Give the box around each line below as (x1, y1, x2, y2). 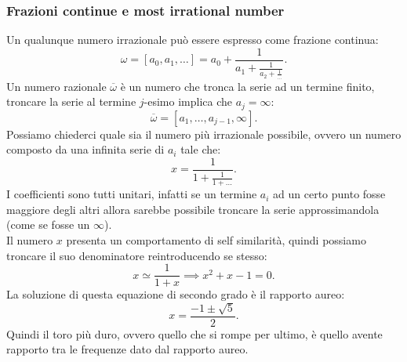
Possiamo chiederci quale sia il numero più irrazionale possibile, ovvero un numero (6, 125, 402, 142)
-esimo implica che (144, 93, 232, 110)
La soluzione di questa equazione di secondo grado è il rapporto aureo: (6, 286, 345, 302)
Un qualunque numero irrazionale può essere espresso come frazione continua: (6, 31, 379, 48)
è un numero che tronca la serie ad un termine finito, (120, 78, 375, 94)
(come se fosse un (6, 216, 90, 233)
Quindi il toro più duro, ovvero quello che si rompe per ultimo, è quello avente (6, 325, 383, 342)
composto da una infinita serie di (6, 141, 165, 157)
